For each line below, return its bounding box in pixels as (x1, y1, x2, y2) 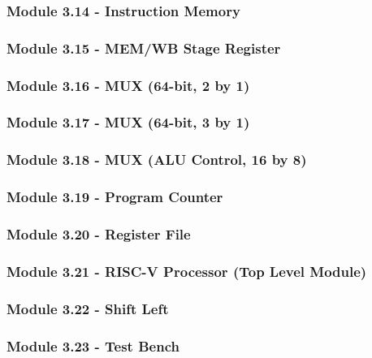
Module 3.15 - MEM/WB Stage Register (6, 37, 281, 58)
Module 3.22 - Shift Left (6, 298, 169, 318)
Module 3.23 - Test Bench (6, 335, 180, 356)
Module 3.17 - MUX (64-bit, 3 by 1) (6, 112, 250, 132)
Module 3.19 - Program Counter (6, 187, 223, 207)
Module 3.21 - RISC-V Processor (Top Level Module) (6, 261, 367, 281)
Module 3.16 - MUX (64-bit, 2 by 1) (6, 75, 250, 95)
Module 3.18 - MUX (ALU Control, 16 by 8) (6, 149, 307, 170)
